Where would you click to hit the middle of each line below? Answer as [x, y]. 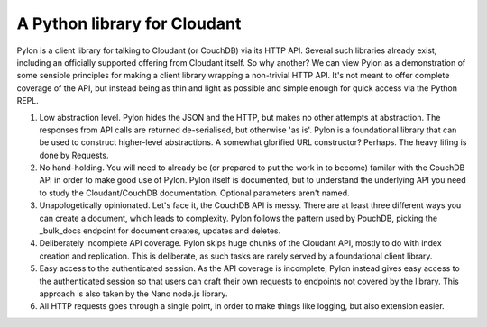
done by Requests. [74, 155]
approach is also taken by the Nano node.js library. [134, 294]
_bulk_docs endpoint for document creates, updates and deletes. [160, 231]
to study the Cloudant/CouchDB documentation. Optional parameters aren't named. [195, 193]
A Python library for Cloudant [129, 23]
